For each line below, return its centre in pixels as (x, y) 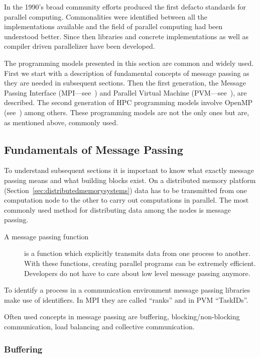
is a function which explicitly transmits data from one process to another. (137, 253)
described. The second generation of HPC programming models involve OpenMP (128, 102)
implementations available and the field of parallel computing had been (113, 26)
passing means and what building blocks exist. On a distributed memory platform (130, 180)
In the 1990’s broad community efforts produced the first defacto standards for (125, 7)
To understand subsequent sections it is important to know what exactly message (129, 170)
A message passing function (46, 236)
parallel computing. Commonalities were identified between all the (106, 16)
